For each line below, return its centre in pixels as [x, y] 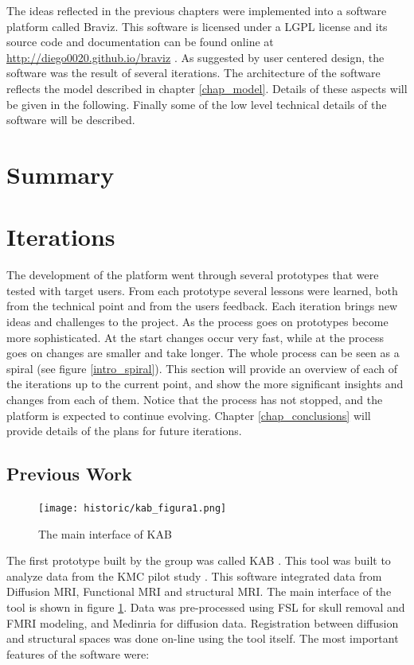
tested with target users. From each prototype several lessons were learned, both [202, 290]
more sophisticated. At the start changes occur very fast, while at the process [195, 337]
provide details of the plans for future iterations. [124, 431]
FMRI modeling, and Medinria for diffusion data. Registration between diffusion [203, 622]
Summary [61, 174]
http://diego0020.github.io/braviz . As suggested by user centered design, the [195, 57]
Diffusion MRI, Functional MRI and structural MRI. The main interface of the [199, 591]
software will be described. [71, 120]
